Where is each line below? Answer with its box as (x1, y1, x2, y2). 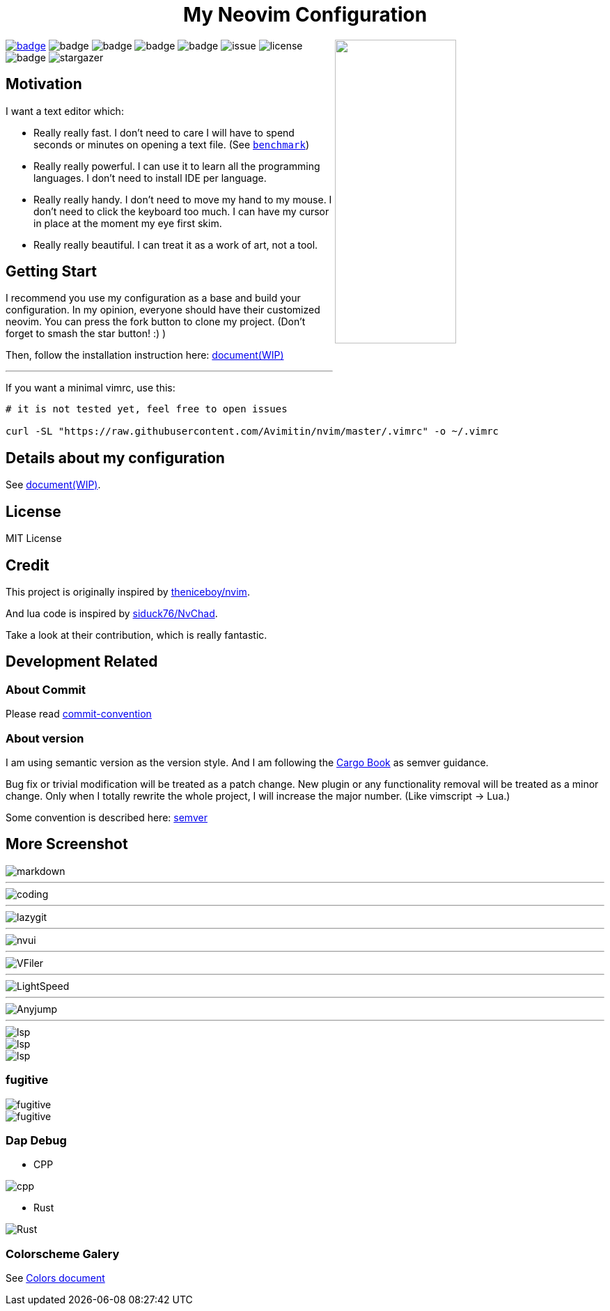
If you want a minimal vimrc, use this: (6, 382, 175, 394)
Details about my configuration (6, 449, 225, 467)
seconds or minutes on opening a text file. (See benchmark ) (33, 138, 309, 150)
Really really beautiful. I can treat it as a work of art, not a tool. (33, 238, 318, 251)
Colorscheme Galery (6, 1246, 120, 1261)
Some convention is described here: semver (6, 811, 208, 823)
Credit (6, 556, 49, 574)
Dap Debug (6, 1133, 67, 1147)
